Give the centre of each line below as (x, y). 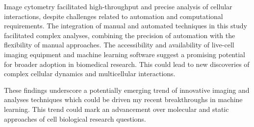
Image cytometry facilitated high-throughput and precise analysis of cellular (118, 6)
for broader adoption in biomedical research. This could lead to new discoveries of (127, 64)
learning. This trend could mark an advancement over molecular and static (116, 109)
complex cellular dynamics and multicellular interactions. (90, 74)
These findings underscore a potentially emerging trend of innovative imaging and (127, 90)
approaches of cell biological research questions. (75, 118)
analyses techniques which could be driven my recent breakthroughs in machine (123, 99)
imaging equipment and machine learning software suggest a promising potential (125, 54)
